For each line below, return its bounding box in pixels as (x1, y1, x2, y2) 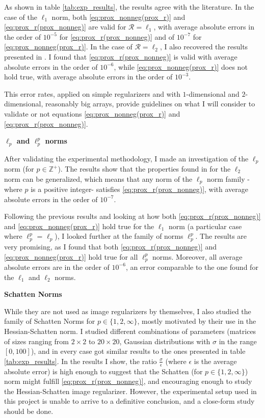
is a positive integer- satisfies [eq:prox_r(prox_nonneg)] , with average (31, 184, 249, 194)
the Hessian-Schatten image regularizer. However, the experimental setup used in (4, 385, 257, 396)
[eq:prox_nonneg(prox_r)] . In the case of (4, 41, 132, 52)
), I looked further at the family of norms (55, 231, 183, 241)
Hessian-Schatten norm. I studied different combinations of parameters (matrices (4, 325, 256, 336)
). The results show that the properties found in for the (58, 163, 231, 174)
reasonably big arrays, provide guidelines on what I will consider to (45, 98, 255, 109)
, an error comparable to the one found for (125, 261, 258, 272)
